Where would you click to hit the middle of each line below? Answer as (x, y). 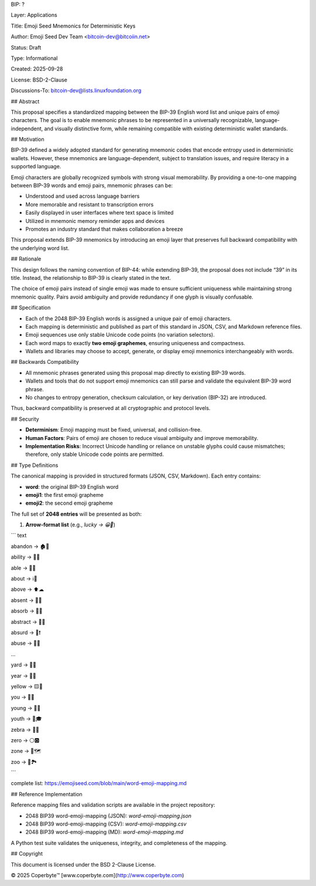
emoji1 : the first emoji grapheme (64, 495)
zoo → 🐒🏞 (24, 762)
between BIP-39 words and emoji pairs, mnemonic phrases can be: (92, 185)
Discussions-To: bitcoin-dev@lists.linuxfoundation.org (76, 90)
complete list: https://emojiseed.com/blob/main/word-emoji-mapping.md (99, 783)
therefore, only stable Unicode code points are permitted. (95, 454)
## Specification (31, 307)
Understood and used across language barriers (83, 196)
